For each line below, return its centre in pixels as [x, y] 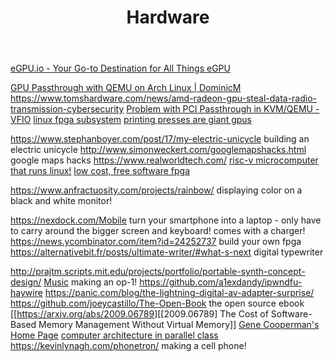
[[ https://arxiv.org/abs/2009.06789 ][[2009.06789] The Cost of [139, 314]
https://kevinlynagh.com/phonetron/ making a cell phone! [128, 346]
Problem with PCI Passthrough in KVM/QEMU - [223, 109]
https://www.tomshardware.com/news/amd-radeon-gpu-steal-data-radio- [164, 98]
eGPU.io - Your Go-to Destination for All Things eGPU [120, 68]
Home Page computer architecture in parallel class [114, 335]
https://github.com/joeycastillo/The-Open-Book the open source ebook [157, 303]
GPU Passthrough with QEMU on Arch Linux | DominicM [126, 88]
